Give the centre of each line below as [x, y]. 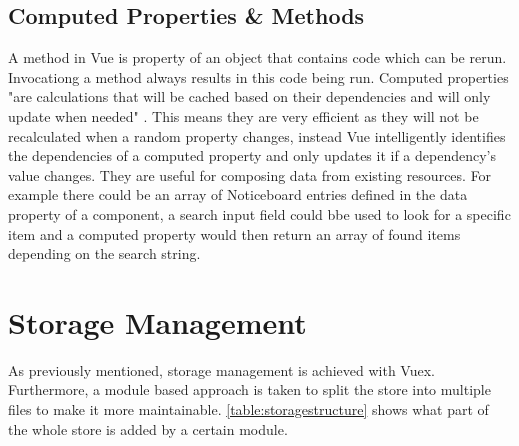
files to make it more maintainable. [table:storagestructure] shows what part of [248, 409]
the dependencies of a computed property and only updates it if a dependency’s [252, 155]
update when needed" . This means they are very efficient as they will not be [243, 115]
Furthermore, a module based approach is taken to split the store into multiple [249, 389]
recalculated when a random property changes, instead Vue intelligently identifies [257, 135]
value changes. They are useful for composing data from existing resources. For [250, 174]
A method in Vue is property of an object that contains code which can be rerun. [257, 57]
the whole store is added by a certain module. [148, 428]
